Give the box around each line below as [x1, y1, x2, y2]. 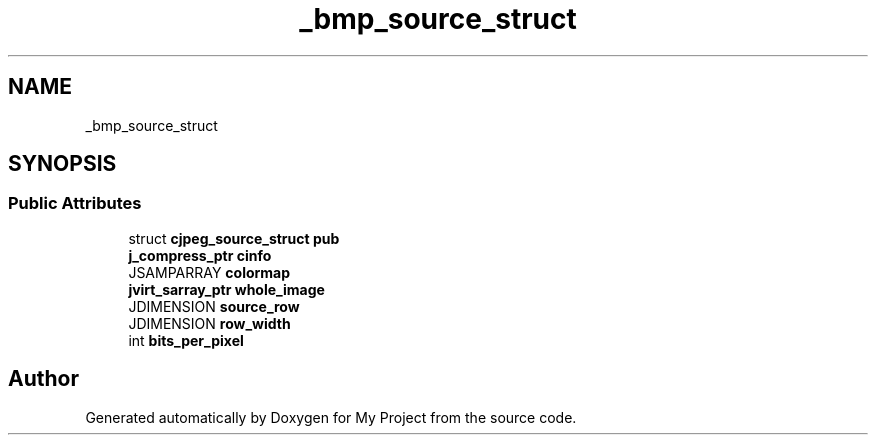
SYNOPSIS [8, 151, 117, 177]
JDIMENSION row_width [128, 314, 291, 332]
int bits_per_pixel [128, 331, 244, 349]
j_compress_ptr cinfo [128, 246, 272, 264]
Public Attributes [8, 193, 142, 214]
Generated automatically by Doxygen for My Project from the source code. [85, 408, 577, 426]
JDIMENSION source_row [128, 297, 300, 315]
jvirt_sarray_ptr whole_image [128, 280, 325, 298]
